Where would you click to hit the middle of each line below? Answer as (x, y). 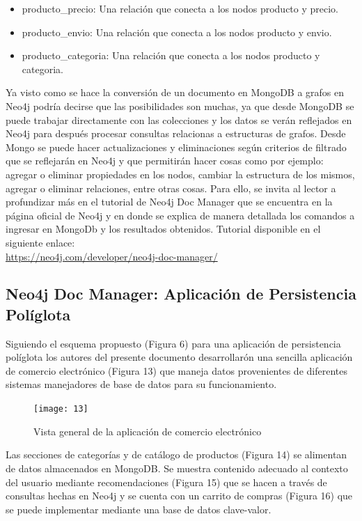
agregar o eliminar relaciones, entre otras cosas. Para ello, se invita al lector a (171, 188)
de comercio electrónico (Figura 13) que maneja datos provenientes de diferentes (176, 370)
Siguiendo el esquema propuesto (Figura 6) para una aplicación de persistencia (173, 343)
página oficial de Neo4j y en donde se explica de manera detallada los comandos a (180, 215)
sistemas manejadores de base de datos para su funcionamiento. (141, 384)
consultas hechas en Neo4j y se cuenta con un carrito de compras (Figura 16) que (179, 496)
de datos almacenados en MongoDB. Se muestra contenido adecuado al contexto (177, 468)
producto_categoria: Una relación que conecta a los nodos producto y (171, 55)
